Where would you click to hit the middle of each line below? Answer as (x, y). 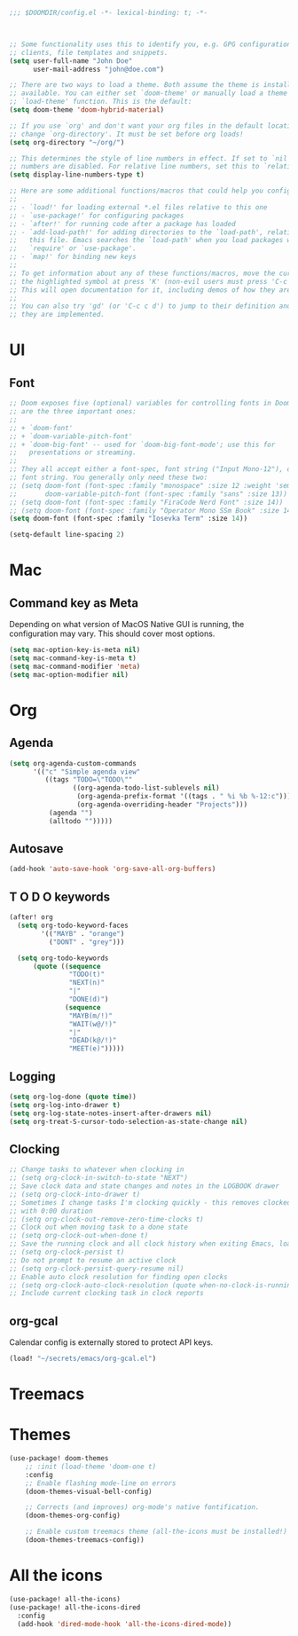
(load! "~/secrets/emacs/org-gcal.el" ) (83, 1359)
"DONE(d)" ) (89, 999)
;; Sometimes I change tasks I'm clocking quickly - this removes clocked (150, 1202)
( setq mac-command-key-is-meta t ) (73, 658)
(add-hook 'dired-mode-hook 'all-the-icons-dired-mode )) (125, 1624)
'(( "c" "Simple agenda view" (86, 772)
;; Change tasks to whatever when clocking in (97, 1170)
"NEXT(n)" (86, 983)
